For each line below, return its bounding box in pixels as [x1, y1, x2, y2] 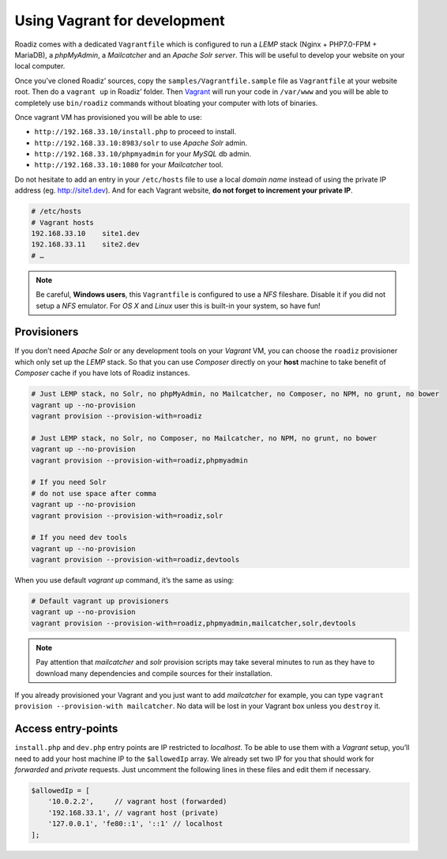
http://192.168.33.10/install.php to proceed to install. [34, 127, 237, 137]
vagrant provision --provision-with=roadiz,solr [31, 511, 223, 520]
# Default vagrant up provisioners [31, 597, 169, 606]
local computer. [14, 62, 66, 71]
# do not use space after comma [31, 489, 157, 497]
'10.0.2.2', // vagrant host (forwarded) [47, 797, 227, 806]
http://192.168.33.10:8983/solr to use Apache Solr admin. [34, 138, 248, 148]
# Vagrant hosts [31, 218, 95, 227]
